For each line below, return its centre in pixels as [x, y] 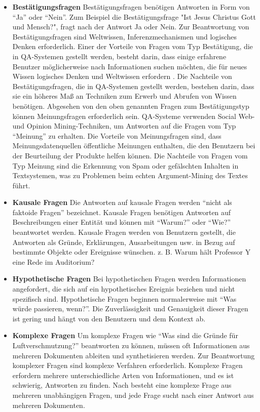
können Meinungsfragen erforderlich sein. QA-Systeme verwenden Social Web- [134, 116]
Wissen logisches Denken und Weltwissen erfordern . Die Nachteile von [122, 76]
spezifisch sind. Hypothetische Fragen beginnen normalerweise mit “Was [124, 298]
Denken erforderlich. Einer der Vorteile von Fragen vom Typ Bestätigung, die [133, 46]
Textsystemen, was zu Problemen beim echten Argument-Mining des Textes [130, 175]
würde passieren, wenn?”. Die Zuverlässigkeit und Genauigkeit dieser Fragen [130, 308]
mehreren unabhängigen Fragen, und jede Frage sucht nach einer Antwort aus [133, 395]
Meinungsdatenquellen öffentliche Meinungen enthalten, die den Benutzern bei [134, 146]
